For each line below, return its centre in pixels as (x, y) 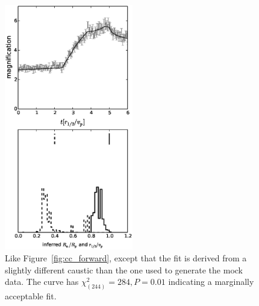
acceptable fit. (31, 296)
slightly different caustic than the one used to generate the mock (124, 269)
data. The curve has (42, 282)
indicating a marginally (211, 282)
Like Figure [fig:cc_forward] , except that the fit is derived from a (126, 257)
